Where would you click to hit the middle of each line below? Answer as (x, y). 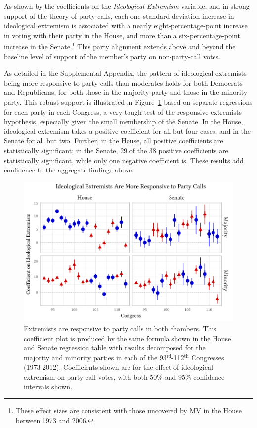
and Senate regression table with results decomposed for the (115, 348)
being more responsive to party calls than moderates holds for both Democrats (123, 82)
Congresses (208, 357)
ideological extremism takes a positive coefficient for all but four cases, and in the (128, 131)
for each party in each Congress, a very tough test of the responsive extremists (123, 111)
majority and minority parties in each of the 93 (95, 357)
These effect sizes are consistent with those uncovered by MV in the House (128, 410)
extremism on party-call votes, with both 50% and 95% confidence (124, 376)
